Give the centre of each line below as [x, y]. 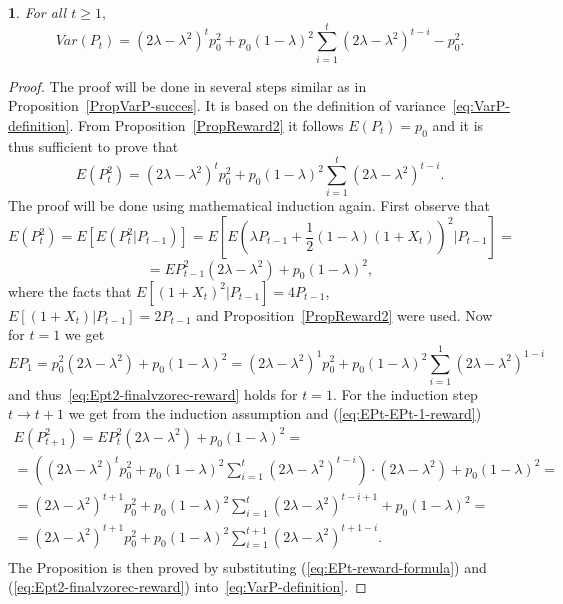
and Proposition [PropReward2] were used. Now [344, 314]
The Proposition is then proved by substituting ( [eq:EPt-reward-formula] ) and [247, 566]
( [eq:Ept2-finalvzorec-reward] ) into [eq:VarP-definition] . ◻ [187, 586]
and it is [458, 124]
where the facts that [70, 290]
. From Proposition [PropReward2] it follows [206, 124]
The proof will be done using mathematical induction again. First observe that [249, 205]
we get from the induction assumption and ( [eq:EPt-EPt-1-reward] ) [275, 413]
